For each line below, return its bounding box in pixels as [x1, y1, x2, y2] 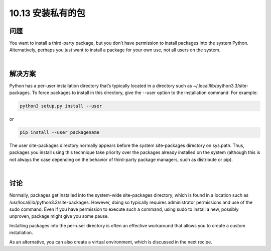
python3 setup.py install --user [20, 103, 102, 109]
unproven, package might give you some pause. [9, 213, 109, 219]
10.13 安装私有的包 [9, 8, 85, 19]
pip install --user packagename [20, 130, 100, 135]
